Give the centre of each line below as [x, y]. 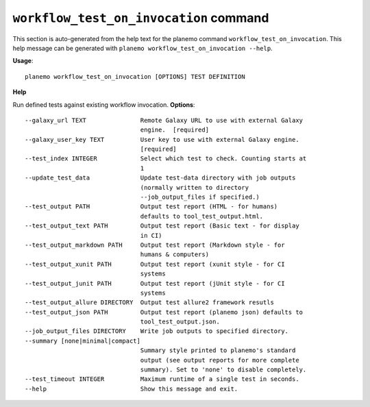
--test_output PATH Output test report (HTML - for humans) [151, 207]
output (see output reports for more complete [220, 360]
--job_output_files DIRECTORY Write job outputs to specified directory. [157, 331]
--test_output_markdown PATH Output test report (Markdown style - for [155, 245]
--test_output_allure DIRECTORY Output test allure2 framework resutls [149, 303]
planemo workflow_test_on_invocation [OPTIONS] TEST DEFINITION [135, 76]
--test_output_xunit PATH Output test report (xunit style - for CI [155, 264]
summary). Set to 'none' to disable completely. [223, 370]
